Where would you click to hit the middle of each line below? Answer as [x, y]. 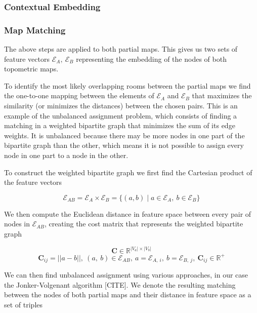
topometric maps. [31, 69]
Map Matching [35, 30]
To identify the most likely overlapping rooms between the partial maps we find [127, 85]
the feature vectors [33, 182]
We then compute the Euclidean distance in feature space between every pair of [128, 213]
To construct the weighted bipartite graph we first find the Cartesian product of [128, 172]
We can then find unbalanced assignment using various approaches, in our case [126, 274]
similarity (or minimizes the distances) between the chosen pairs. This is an [121, 106]
